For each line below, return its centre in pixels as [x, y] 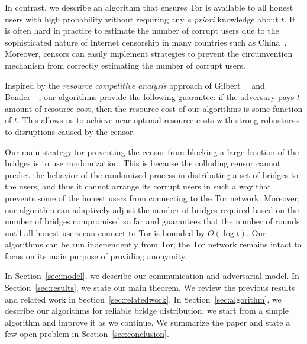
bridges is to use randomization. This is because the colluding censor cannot [143, 163]
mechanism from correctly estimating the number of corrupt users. [125, 65]
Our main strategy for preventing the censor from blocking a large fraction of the [152, 151]
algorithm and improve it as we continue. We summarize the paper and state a [148, 322]
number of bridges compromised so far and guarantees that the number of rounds [152, 221]
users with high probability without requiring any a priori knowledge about [142, 19]
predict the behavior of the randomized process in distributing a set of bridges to [152, 174]
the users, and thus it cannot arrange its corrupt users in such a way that [138, 186]
